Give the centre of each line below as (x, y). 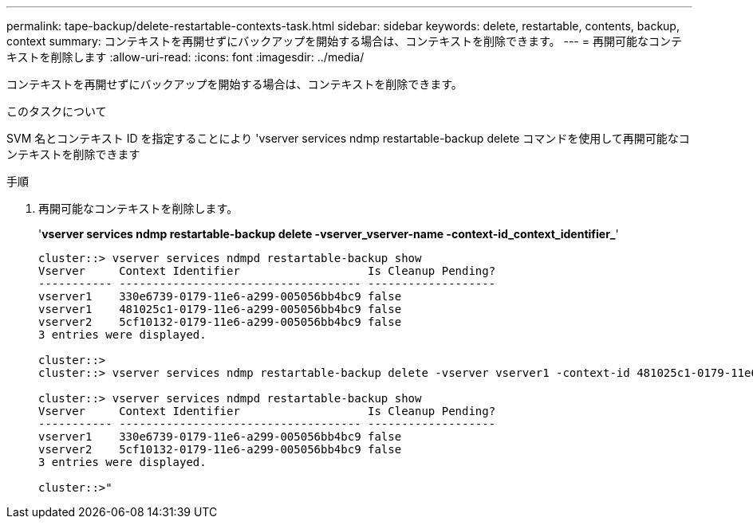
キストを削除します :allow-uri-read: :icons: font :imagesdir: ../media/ (185, 57)
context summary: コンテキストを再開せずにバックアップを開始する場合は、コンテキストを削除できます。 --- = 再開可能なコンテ (344, 41)
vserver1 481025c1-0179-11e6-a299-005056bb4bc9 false (220, 309)
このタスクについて (57, 111)
